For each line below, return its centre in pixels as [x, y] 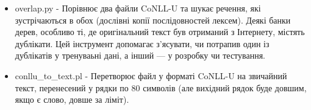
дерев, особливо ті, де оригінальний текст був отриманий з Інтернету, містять [160, 32]
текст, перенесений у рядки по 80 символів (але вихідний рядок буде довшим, [161, 87]
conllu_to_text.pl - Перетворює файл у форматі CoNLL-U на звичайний [151, 75]
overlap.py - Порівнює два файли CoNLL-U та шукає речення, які [138, 8]
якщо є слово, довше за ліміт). [72, 99]
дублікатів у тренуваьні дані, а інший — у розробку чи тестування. [140, 55]
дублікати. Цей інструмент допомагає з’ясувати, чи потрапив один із [142, 43]
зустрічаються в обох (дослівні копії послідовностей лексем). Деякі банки [153, 20]
